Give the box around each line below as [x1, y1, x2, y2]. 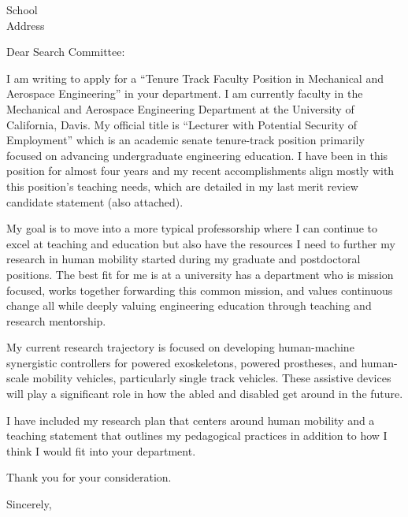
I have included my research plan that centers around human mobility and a [6, 411, 375, 428]
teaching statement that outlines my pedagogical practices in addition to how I [6, 427, 388, 444]
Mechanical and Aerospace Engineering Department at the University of [6, 100, 354, 117]
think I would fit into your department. [6, 442, 196, 459]
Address [6, 17, 45, 33]
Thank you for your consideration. [6, 469, 172, 485]
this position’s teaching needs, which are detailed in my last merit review [6, 177, 358, 194]
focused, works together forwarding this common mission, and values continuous [6, 281, 393, 298]
